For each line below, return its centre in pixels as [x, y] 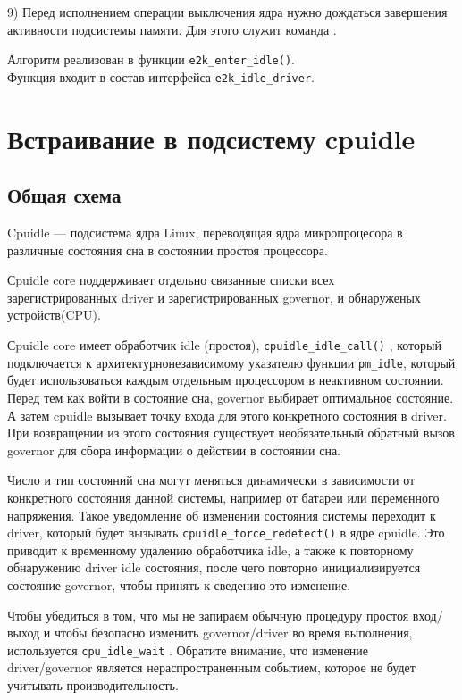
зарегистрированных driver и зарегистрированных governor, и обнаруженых [214, 297]
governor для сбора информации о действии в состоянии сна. [174, 450]
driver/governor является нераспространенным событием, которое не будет [211, 667]
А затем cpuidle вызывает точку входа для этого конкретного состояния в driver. [227, 415]
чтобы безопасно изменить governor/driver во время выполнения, [234, 633]
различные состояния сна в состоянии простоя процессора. [168, 250]
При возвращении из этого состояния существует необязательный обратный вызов [231, 433]
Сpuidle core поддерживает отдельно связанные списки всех [171, 280]
